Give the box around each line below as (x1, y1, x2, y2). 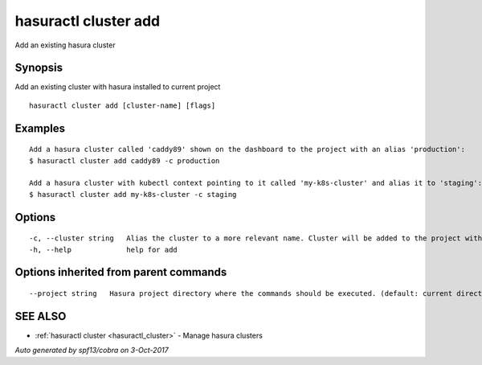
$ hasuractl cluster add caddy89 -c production (29, 156, 220, 165)
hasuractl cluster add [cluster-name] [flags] (29, 100, 216, 110)
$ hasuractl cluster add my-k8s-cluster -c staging (29, 190, 237, 199)
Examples (14, 121, 66, 135)
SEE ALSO (14, 310, 67, 323)
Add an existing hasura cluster (14, 40, 116, 50)
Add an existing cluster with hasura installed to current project (14, 82, 221, 92)
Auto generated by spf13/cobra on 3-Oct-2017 (14, 346, 169, 355)
